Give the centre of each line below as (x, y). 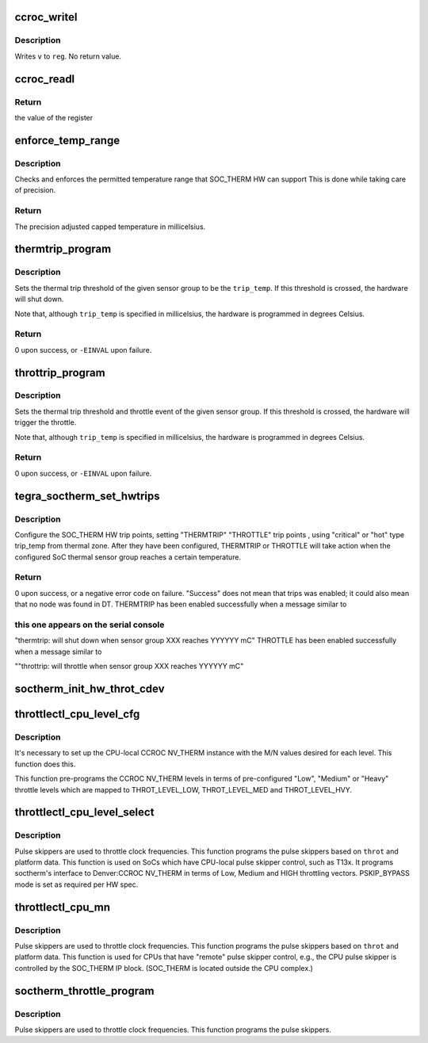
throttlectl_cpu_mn (63, 907)
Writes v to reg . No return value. (68, 56)
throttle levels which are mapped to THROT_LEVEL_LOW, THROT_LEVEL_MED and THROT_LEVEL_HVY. (183, 789)
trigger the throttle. (46, 422)
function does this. (45, 764)
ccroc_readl (45, 79)
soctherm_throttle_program (84, 991)
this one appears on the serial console (90, 625)
